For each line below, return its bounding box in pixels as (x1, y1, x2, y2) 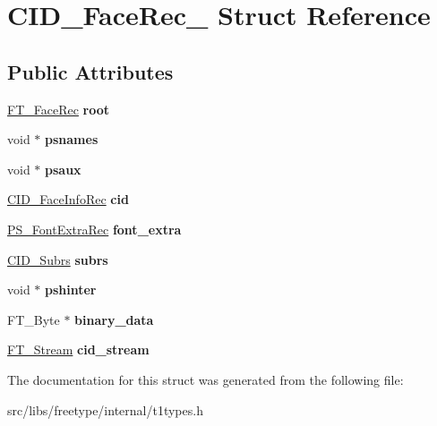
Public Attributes (7, 57, 174, 85)
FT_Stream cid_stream (7, 340, 150, 359)
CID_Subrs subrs (7, 250, 108, 268)
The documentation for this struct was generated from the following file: (7, 370, 404, 388)
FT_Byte (7, 310, 60, 328)
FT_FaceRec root (7, 99, 110, 118)
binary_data (74, 310, 154, 328)
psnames (45, 130, 99, 149)
